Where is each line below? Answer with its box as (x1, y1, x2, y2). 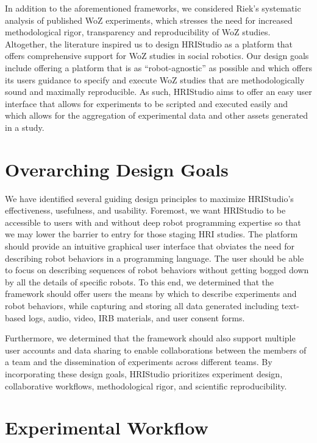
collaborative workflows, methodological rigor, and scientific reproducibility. (5, 379, 287, 392)
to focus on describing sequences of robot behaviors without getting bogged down (5, 263, 309, 276)
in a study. (5, 120, 45, 133)
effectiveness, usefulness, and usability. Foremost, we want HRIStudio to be (5, 204, 286, 217)
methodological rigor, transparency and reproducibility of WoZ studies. (5, 26, 271, 38)
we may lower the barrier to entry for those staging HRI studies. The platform (5, 228, 298, 240)
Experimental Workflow (5, 415, 208, 440)
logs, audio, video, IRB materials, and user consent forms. (28, 311, 245, 324)
